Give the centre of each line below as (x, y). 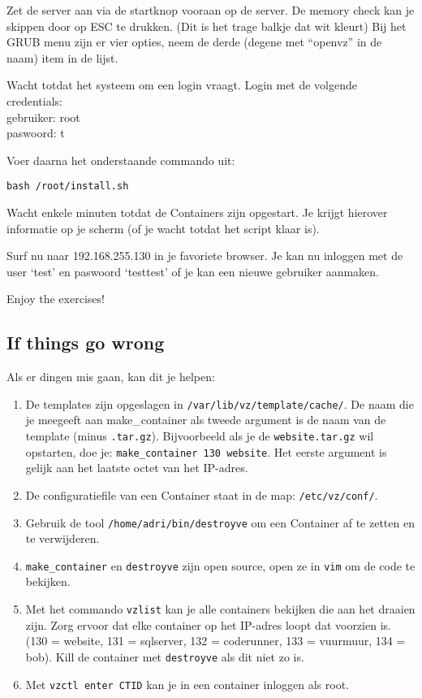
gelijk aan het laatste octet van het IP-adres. (137, 468)
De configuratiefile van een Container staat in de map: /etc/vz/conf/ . (202, 494)
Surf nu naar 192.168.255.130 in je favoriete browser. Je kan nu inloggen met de (205, 256)
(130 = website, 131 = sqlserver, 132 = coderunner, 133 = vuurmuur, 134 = (215, 641)
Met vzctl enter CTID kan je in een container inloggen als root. (187, 684)
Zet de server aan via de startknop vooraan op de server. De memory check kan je (211, 10)
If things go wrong (86, 342)
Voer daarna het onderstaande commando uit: (121, 160)
